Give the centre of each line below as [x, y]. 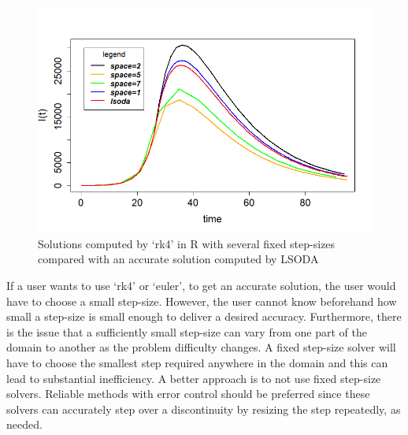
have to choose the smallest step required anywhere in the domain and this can [197, 363]
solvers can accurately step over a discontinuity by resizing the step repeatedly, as [204, 409]
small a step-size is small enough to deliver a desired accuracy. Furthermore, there [204, 316]
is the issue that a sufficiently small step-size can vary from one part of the [187, 331]
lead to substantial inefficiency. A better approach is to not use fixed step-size [194, 378]
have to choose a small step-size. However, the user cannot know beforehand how [202, 301]
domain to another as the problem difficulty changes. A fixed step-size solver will [201, 347]
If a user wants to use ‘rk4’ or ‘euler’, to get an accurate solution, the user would [201, 286]
